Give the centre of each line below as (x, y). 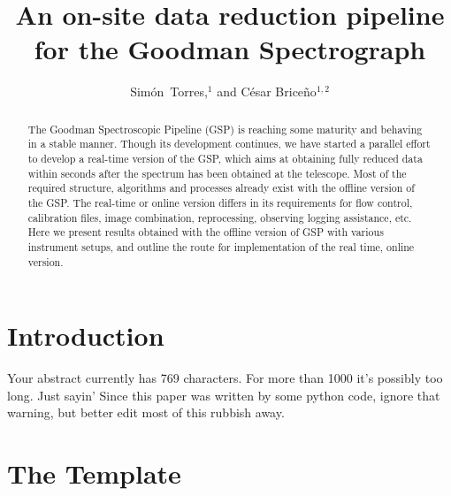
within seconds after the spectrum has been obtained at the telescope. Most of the (217, 173)
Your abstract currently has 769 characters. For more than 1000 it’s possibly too (225, 378)
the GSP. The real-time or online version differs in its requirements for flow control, (220, 202)
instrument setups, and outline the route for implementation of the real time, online (221, 246)
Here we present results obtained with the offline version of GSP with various (206, 232)
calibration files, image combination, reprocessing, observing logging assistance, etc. (220, 217)
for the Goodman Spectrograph (230, 49)
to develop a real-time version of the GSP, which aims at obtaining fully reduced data (225, 159)
